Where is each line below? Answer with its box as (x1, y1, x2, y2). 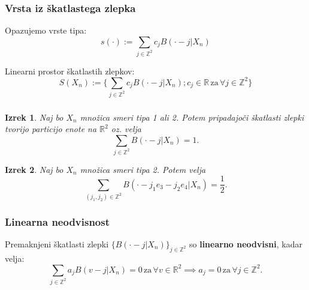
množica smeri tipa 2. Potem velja (80, 163, 206, 175)
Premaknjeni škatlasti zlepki (5, 237, 109, 250)
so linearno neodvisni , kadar (189, 237, 302, 250)
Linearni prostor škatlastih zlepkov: (5, 64, 135, 77)
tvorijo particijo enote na (5, 122, 97, 135)
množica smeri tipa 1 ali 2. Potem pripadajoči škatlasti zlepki (80, 110, 304, 123)
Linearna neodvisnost (5, 214, 110, 229)
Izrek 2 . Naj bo (5, 163, 63, 175)
